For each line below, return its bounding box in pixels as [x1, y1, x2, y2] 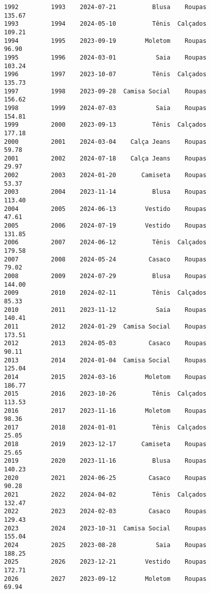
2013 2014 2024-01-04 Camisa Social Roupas [4, 356, 206, 364]
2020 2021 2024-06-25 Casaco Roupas [4, 474, 206, 481]
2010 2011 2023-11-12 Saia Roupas [4, 306, 206, 313]
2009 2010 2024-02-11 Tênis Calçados [4, 289, 206, 297]
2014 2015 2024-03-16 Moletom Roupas [4, 373, 206, 381]
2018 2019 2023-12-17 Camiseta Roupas [4, 441, 206, 448]
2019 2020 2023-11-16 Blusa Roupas [4, 457, 206, 465]
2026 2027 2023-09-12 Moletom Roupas [4, 575, 206, 582]
